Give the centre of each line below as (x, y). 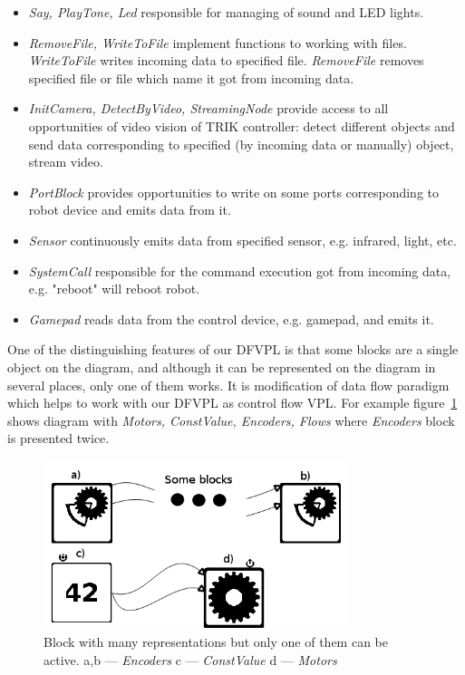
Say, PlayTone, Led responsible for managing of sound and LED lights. (226, 12)
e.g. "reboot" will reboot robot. (114, 289)
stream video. (66, 162)
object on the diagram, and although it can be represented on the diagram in (222, 366)
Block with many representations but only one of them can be (216, 642)
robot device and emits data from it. (130, 210)
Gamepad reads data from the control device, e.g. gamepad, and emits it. (231, 318)
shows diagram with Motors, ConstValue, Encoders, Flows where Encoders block (231, 420)
